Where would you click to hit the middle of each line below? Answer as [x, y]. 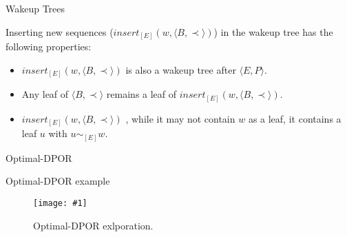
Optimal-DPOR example [58, 181]
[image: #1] [60, 203]
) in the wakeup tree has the [273, 31]
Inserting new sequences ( [60, 31]
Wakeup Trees [35, 8]
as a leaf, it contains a [295, 118]
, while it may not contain [180, 118]
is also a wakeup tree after [181, 69]
